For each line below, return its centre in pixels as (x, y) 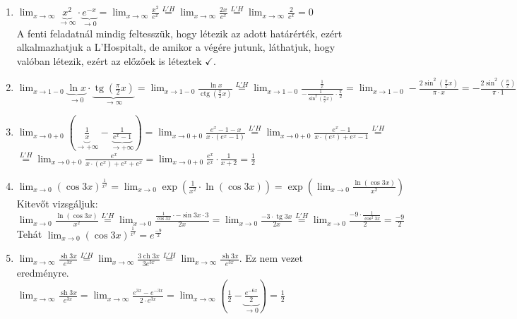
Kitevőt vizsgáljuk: (57, 203)
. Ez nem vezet (271, 258)
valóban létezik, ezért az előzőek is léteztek (109, 60)
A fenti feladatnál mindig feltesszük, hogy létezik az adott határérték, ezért (179, 33)
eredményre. (43, 272)
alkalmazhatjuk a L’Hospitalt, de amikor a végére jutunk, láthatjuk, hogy (176, 47)
